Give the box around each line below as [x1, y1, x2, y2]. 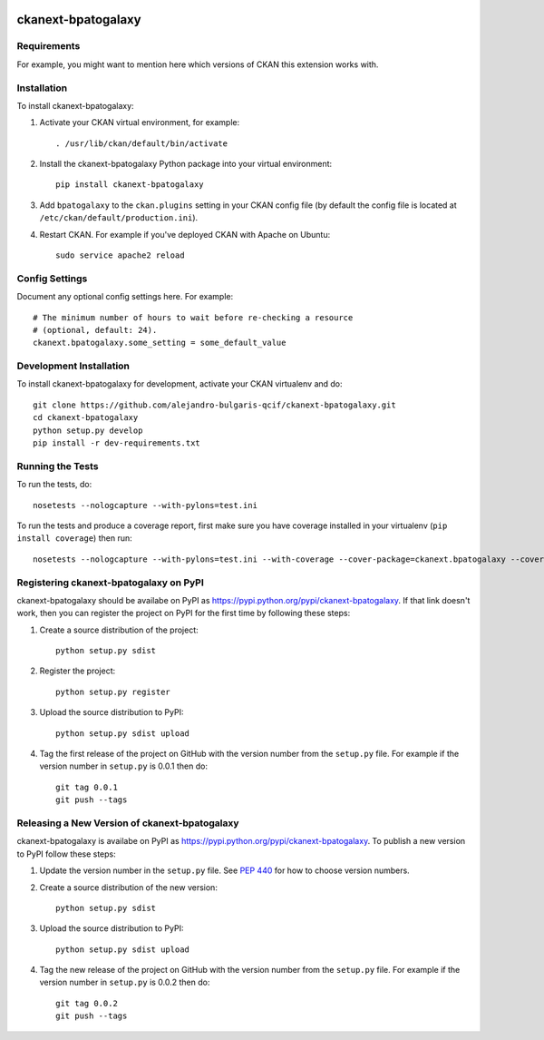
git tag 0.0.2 [55, 998, 118, 1008]
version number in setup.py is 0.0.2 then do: [39, 976, 210, 988]
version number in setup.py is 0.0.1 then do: [39, 760, 209, 771]
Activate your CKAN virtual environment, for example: [39, 117, 240, 128]
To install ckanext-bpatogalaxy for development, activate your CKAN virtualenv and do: [16, 378, 344, 389]
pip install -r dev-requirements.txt [33, 438, 201, 448]
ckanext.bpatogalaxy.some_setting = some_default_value [33, 338, 287, 348]
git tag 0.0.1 [55, 781, 118, 792]
